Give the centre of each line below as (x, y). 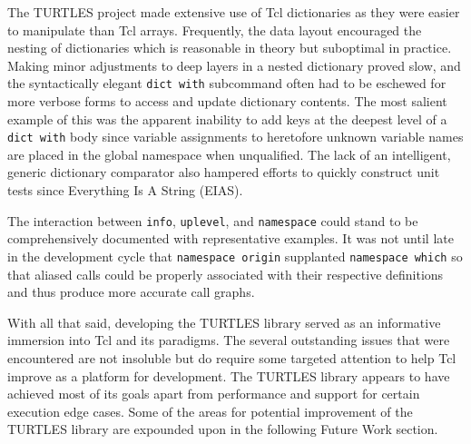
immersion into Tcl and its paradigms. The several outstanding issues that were (229, 340)
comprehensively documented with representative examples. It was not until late (231, 238)
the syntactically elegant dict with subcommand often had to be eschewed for (227, 83)
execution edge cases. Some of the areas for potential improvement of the (210, 411)
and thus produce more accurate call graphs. (131, 292)
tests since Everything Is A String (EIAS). (125, 190)
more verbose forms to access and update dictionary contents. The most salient (227, 101)
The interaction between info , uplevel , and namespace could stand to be (213, 220)
